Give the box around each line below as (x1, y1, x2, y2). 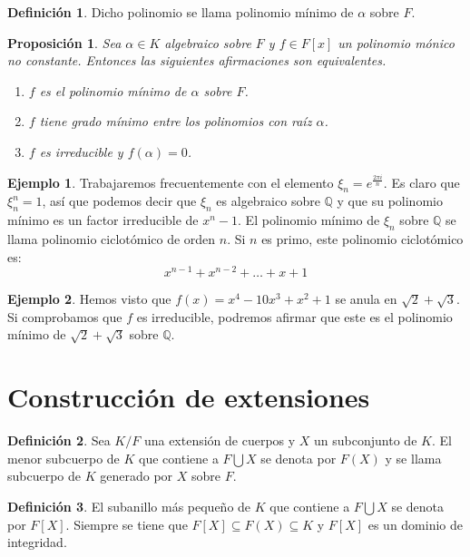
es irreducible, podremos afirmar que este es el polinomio (136, 307, 453, 326)
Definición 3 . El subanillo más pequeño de (7, 496, 251, 515)
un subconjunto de (314, 431, 417, 450)
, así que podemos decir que (42, 191, 197, 210)
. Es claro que (383, 172, 460, 191)
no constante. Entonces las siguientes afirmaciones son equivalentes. (7, 51, 387, 70)
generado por (100, 466, 173, 485)
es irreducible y (39, 142, 123, 161)
